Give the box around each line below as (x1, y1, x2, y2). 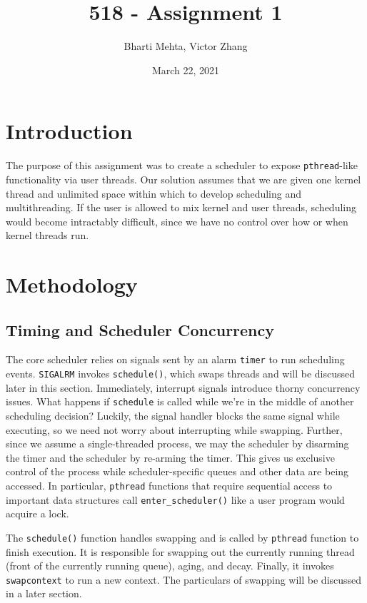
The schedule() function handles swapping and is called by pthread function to (6, 529, 359, 544)
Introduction (6, 116, 133, 146)
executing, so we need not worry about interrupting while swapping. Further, (6, 422, 343, 437)
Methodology (6, 270, 138, 299)
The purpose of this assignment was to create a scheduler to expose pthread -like (6, 158, 358, 173)
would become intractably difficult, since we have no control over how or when (6, 213, 348, 228)
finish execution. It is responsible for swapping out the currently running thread (6, 544, 355, 559)
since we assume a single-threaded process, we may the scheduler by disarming (6, 436, 349, 451)
